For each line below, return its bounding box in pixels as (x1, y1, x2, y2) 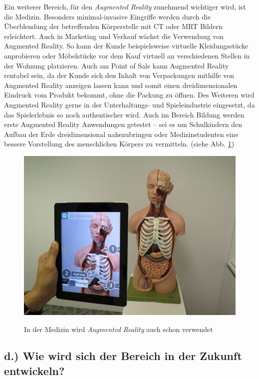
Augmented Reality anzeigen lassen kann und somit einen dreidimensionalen (4, 79, 238, 90)
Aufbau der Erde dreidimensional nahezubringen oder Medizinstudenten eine (4, 128, 239, 139)
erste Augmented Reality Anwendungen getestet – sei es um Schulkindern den (4, 119, 242, 129)
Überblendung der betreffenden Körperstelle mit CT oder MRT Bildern (4, 21, 223, 31)
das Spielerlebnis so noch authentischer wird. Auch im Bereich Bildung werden (4, 109, 245, 119)
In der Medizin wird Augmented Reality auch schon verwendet (24, 323, 213, 334)
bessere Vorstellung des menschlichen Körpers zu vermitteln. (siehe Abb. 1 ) (4, 138, 235, 149)
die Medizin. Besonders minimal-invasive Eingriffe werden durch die (4, 11, 211, 21)
